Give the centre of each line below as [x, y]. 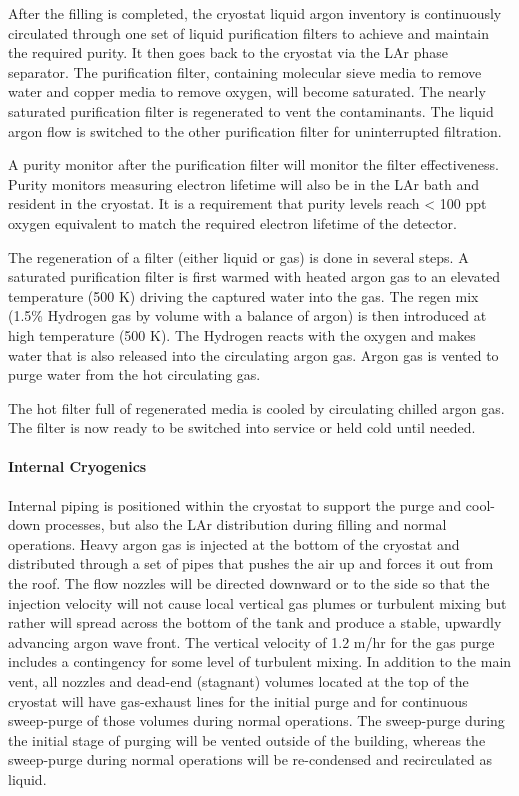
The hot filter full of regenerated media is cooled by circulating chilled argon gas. [256, 407]
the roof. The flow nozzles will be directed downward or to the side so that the [249, 583]
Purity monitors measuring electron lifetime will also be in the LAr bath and [244, 183]
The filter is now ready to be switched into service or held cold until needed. [242, 427]
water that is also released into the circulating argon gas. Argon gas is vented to [253, 354]
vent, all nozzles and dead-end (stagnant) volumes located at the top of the [238, 681]
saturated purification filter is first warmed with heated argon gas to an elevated [254, 276]
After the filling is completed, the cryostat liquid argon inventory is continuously [255, 13]
